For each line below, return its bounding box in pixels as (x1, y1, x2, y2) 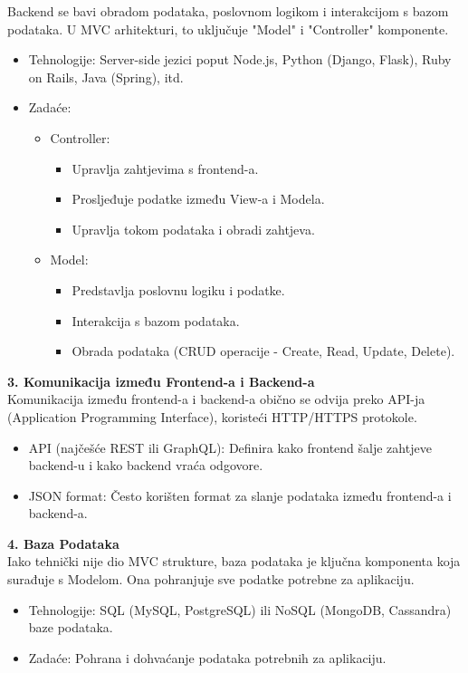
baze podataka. (28, 618, 113, 637)
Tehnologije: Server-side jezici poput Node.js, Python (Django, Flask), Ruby (28, 50, 452, 69)
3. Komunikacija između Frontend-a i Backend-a (7, 371, 315, 390)
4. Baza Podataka (7, 534, 119, 553)
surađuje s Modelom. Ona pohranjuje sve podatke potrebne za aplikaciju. (7, 570, 415, 589)
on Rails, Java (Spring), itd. (28, 67, 184, 86)
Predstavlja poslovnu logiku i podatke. (72, 280, 285, 299)
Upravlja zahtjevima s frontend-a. (72, 159, 259, 178)
